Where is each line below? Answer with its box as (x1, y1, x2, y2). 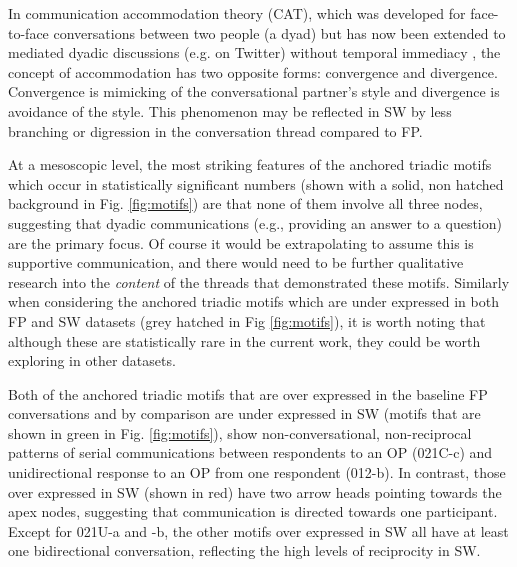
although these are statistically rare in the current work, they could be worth (8, 330, 481, 351)
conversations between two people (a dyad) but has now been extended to (53, 22, 506, 43)
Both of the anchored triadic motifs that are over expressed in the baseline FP (8, 383, 488, 404)
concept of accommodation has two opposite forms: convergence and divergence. (8, 61, 498, 82)
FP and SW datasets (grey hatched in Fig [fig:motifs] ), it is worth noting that (8, 310, 486, 331)
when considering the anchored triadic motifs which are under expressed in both (8, 291, 499, 312)
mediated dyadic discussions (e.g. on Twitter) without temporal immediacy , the (8, 42, 501, 63)
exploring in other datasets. (8, 350, 176, 371)
